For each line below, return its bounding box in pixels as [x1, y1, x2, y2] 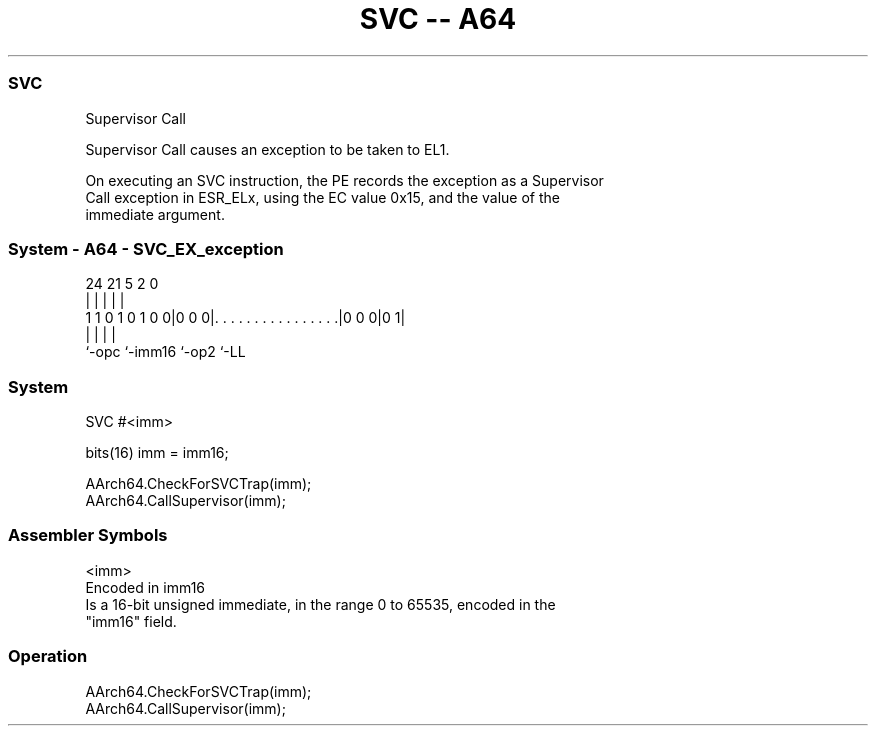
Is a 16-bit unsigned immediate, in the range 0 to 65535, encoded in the [85, 595, 556, 613]
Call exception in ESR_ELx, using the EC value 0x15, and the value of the [85, 188, 560, 206]
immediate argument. [85, 205, 225, 223]
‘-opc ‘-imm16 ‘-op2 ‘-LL [85, 343, 246, 361]
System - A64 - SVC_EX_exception [8, 238, 284, 259]
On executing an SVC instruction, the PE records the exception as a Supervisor [85, 171, 604, 189]
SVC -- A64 [359, 2, 517, 36]
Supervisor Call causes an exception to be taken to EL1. [85, 140, 450, 158]
